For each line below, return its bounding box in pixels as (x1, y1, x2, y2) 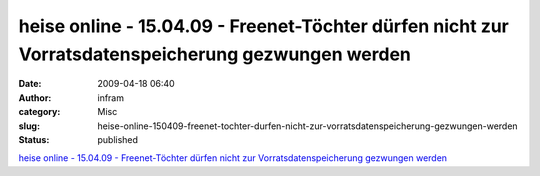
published (97, 133, 139, 145)
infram (97, 91, 125, 104)
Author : (18, 91, 52, 104)
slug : (18, 120, 40, 132)
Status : (18, 133, 50, 145)
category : (18, 106, 61, 118)
